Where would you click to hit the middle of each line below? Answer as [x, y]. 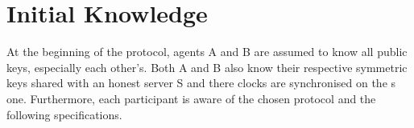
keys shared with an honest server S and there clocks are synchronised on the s [201, 83]
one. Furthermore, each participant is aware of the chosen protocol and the [191, 98]
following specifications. [64, 114]
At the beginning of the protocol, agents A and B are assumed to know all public [207, 52]
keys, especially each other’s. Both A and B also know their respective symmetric [207, 67]
